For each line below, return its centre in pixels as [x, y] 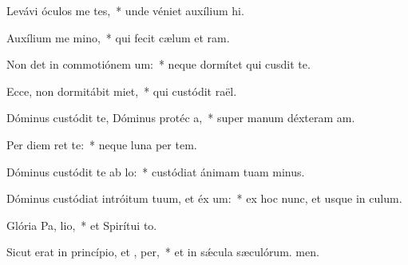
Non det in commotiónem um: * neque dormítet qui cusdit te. [158, 64]
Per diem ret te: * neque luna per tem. [102, 144]
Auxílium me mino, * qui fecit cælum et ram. [118, 37]
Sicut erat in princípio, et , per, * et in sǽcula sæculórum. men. [163, 252]
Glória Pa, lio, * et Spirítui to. [82, 225]
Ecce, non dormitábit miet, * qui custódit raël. [122, 91]
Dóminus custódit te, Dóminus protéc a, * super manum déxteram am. [181, 118]
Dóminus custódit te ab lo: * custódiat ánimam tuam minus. [156, 171]
